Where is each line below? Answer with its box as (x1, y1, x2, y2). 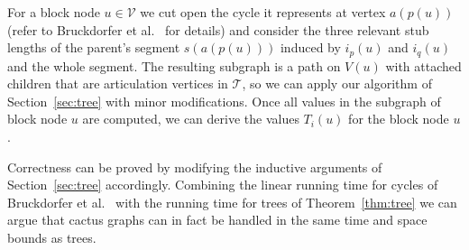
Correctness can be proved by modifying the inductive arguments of (7, 157, 382, 176)
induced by (280, 38, 341, 57)
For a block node (7, 3, 100, 21)
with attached (385, 56, 462, 75)
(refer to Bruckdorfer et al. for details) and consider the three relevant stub (7, 20, 429, 39)
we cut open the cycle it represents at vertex (140, 3, 386, 21)
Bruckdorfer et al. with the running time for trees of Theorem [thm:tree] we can (7, 192, 457, 211)
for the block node (348, 109, 449, 128)
